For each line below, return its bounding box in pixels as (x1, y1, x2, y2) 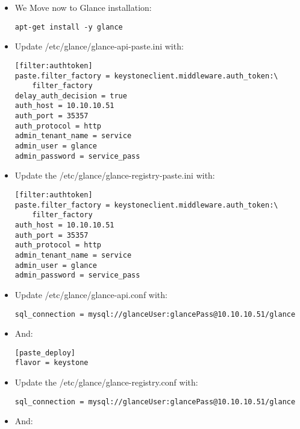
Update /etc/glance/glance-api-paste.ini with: (14, 40, 184, 52)
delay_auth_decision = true (14, 91, 127, 100)
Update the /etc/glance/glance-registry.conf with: (14, 376, 198, 389)
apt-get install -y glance (14, 22, 123, 31)
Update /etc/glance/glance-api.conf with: (14, 288, 167, 300)
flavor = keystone (14, 358, 89, 367)
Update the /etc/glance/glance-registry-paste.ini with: (14, 169, 215, 182)
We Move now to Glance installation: (14, 1, 152, 13)
